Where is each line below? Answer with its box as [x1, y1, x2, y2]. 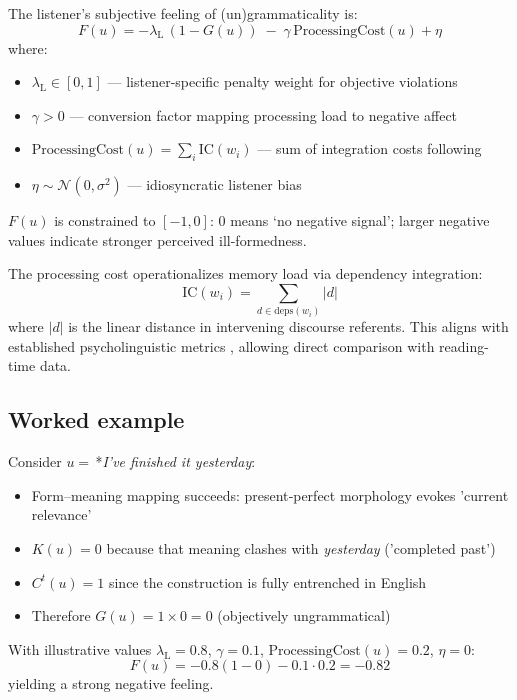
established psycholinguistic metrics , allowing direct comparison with [8, 335, 435, 356]
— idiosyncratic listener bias [127, 174, 302, 195]
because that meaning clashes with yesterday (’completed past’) [106, 538, 496, 559]
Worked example [8, 404, 185, 435]
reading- [439, 335, 489, 356]
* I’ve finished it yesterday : [95, 451, 256, 472]
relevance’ [31, 504, 92, 525]
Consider [8, 451, 62, 472]
